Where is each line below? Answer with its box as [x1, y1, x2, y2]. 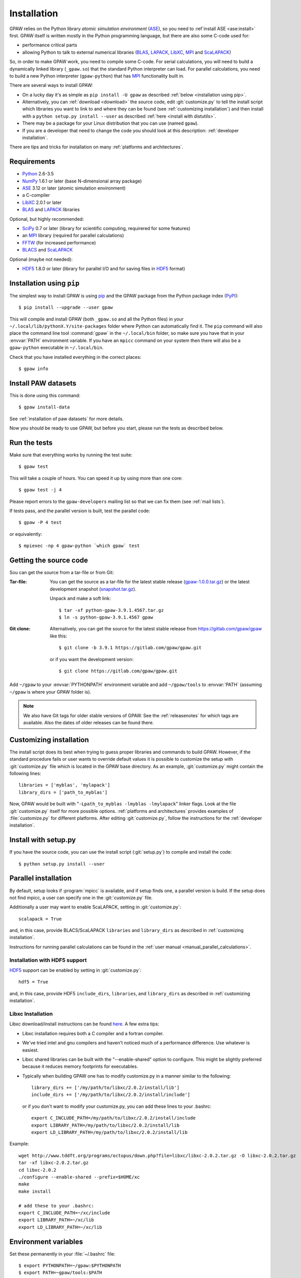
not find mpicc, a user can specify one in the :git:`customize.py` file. [9, 895, 153, 901]
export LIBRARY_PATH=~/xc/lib [18, 1217, 95, 1223]
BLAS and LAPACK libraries [22, 207, 80, 213]
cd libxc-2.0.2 [18, 1167, 57, 1173]
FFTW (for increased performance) [22, 239, 97, 245]
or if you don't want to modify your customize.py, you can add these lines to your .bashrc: [22, 1103, 212, 1109]
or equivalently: [9, 531, 42, 537]
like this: [50, 633, 67, 639]
